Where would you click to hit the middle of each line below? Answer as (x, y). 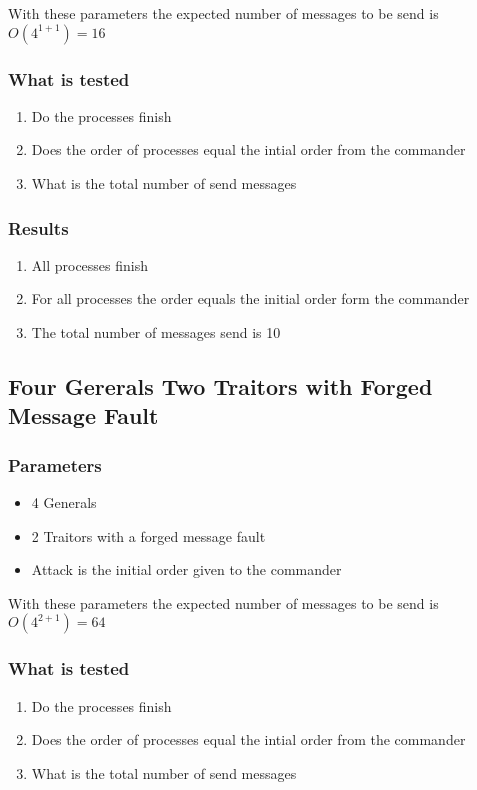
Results (38, 227)
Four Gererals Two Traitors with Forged (220, 385)
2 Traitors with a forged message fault (148, 535)
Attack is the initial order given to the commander (186, 569)
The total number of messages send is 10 (156, 332)
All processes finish (90, 264)
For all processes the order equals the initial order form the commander (250, 298)
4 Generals (64, 501)
